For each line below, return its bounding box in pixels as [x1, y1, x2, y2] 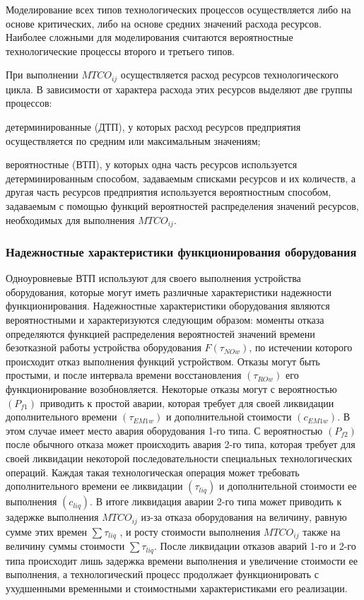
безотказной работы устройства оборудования [6, 340, 201, 355]
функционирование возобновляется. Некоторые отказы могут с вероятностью [6, 382, 337, 396]
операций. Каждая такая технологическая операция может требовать [6, 464, 300, 479]
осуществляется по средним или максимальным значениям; [6, 133, 261, 148]
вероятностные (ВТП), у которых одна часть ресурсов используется [6, 157, 298, 172]
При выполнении [6, 67, 78, 82]
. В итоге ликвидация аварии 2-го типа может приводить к [90, 494, 342, 509]
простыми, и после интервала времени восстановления [6, 367, 242, 382]
